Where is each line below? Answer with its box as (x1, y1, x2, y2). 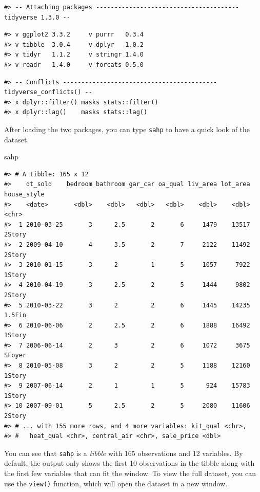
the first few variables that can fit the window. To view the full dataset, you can (4, 468, 256, 479)
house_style (4, 190, 45, 198)
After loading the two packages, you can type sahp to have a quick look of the (4, 123, 250, 134)
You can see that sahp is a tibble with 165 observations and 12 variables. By (4, 447, 243, 458)
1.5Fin (4, 312, 26, 319)
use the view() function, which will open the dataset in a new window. (4, 478, 228, 488)
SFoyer (4, 352, 26, 359)
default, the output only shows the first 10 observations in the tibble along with (4, 458, 255, 468)
